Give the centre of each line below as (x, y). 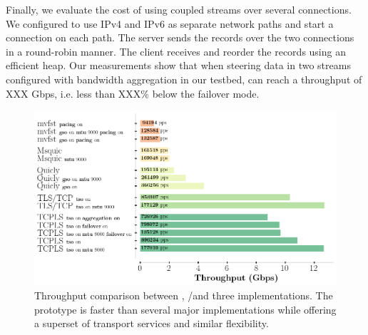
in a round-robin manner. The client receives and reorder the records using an (176, 51)
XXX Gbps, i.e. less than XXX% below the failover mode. (133, 93)
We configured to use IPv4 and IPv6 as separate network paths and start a (170, 23)
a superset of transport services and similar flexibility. (152, 323)
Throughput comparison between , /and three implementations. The (184, 295)
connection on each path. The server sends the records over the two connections (180, 37)
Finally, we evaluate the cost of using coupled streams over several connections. (179, 9)
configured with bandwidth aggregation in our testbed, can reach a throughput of (184, 79)
